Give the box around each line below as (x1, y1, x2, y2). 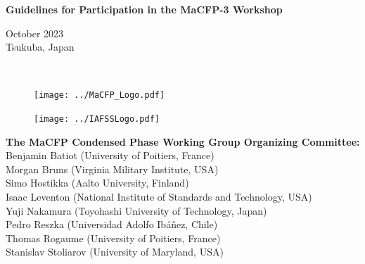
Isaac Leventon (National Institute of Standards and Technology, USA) (6, 189, 312, 204)
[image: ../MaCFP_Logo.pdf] (34, 90, 165, 101)
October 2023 (6, 25, 64, 40)
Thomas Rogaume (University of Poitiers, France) (6, 230, 221, 245)
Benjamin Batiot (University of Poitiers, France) (6, 148, 214, 163)
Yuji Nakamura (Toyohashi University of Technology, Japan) (6, 203, 267, 218)
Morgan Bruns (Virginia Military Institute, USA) (6, 161, 219, 176)
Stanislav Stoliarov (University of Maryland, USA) (6, 244, 224, 259)
